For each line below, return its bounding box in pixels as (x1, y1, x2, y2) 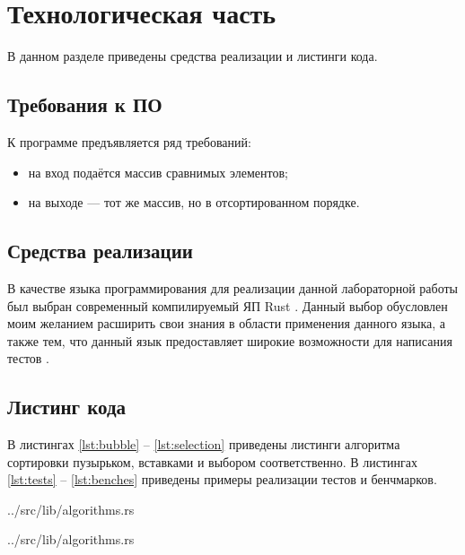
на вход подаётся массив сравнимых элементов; (28, 162, 288, 181)
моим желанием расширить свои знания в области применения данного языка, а (7, 314, 445, 333)
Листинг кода (7, 393, 127, 421)
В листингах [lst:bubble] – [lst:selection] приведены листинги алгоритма (7, 435, 400, 454)
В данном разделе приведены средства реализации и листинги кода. (7, 47, 378, 65)
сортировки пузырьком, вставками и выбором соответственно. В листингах (7, 452, 418, 471)
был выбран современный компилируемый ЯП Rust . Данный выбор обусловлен (7, 296, 448, 315)
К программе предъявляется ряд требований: (7, 132, 251, 151)
